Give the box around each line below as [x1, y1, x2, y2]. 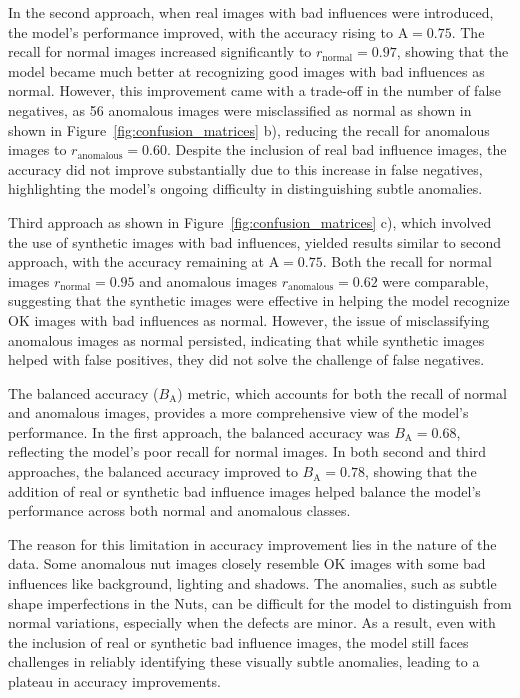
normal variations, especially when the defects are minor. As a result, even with [8, 612, 496, 633]
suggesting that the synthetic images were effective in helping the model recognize [8, 290, 510, 311]
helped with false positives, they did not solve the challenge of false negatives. [8, 349, 485, 370]
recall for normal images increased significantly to [8, 41, 312, 62]
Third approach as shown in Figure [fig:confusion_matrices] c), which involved [8, 211, 492, 232]
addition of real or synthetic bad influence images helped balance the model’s [8, 480, 481, 501]
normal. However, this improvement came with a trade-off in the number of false [8, 80, 502, 101]
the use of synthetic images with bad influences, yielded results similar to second [8, 231, 501, 252]
